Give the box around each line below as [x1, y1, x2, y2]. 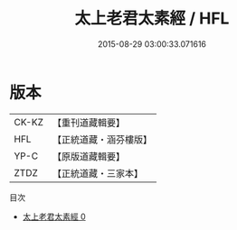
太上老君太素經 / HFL [74, 8, 230, 29]
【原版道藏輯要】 [52, 150, 125, 162]
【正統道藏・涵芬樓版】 [52, 133, 152, 145]
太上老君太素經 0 [22, 211, 86, 222]
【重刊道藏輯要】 [52, 116, 125, 129]
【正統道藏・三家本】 [52, 167, 143, 179]
